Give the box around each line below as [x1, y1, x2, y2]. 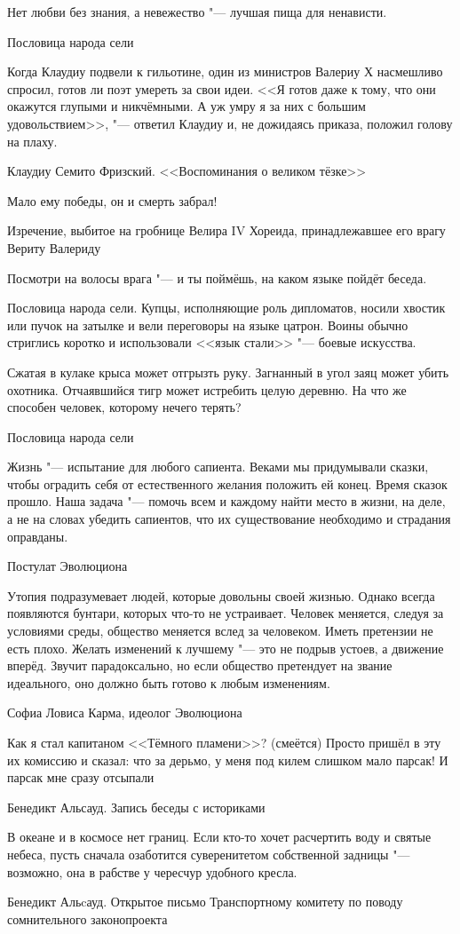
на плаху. [7, 131, 58, 150]
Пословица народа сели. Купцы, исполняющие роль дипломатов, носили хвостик [7, 298, 446, 317]
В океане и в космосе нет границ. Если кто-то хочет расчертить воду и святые [7, 827, 432, 846]
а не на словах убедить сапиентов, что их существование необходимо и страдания [7, 510, 451, 528]
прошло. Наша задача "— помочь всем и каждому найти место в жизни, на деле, [7, 492, 446, 511]
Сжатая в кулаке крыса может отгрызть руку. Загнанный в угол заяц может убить [7, 362, 449, 381]
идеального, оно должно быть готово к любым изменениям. [7, 673, 330, 692]
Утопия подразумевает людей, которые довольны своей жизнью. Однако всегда [7, 586, 435, 605]
